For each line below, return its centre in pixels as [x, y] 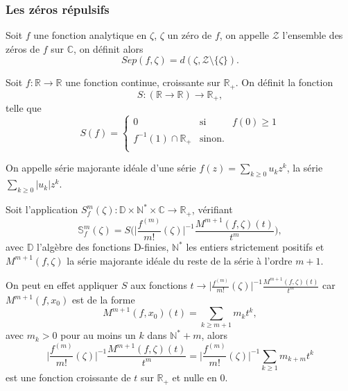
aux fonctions [159, 285]
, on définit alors [108, 48]
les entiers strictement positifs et [255, 247]
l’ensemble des [313, 35]
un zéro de [190, 35]
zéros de [23, 48]
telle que [24, 108]
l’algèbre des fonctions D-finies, [103, 247]
